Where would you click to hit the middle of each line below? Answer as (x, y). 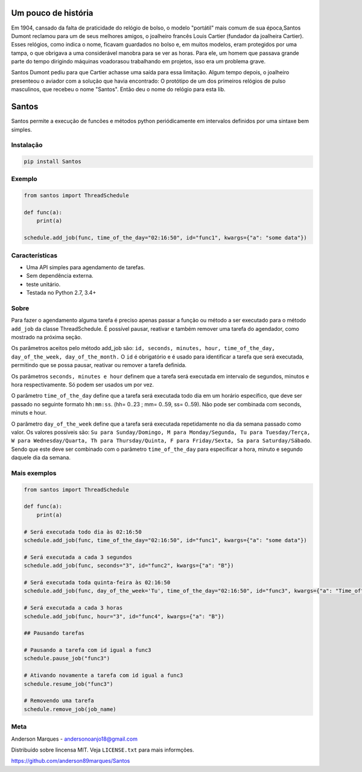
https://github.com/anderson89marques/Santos (71, 761)
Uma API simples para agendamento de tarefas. (86, 267)
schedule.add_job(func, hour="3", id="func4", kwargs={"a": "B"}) (124, 616)
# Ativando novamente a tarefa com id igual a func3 (103, 675)
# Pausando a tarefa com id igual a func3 (87, 650)
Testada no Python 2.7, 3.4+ (61, 293)
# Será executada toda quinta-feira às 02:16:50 (97, 582)
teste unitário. (43, 284)
